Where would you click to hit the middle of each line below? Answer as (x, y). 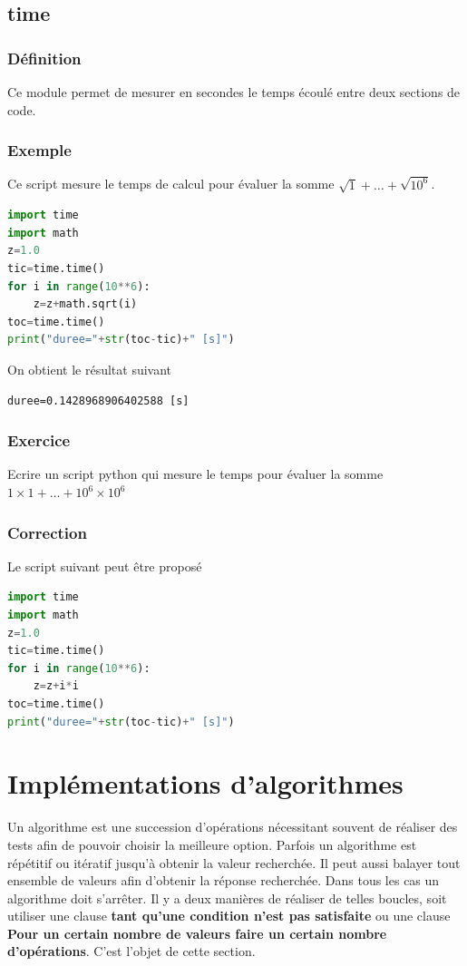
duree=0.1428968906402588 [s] (98, 400)
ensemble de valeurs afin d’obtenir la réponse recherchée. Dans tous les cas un (224, 880)
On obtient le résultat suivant (90, 370)
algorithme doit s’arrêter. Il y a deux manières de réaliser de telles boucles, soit (227, 898)
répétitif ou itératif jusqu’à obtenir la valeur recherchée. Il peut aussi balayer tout (234, 862)
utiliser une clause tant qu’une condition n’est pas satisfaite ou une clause (229, 916)
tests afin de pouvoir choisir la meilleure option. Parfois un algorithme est (212, 844)
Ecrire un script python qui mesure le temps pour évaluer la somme (195, 474)
